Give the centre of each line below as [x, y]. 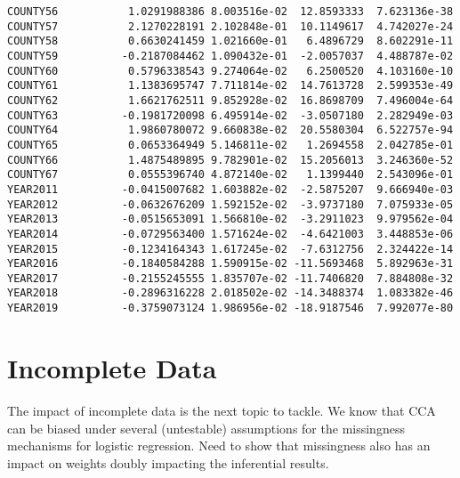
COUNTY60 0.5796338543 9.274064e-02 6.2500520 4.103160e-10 [230, 71]
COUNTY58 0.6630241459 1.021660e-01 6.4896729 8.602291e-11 [230, 41]
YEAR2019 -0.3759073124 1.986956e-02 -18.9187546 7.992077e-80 [230, 308]
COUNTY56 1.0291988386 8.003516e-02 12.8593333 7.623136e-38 [230, 12]
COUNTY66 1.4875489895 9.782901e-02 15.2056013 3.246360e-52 [230, 160]
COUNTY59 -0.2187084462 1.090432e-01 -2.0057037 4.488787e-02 [230, 56]
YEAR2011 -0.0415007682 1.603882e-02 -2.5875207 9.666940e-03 [230, 189]
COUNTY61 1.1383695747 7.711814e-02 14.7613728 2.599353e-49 [230, 86]
